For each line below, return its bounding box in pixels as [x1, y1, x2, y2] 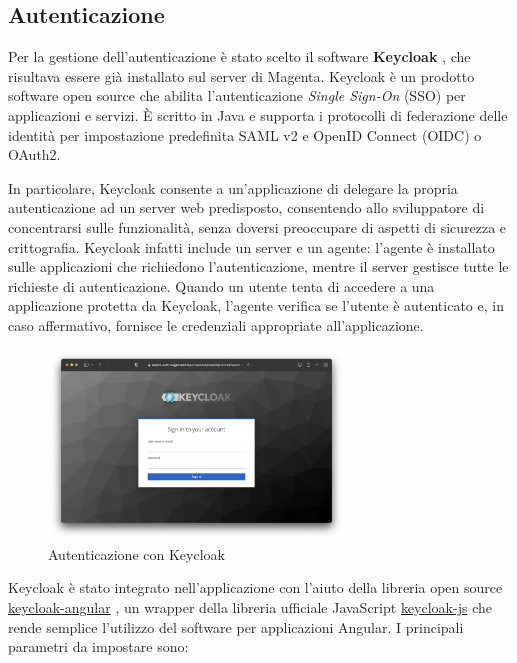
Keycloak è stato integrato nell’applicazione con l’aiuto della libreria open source [8, 577, 503, 598]
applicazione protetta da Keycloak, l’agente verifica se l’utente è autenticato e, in [8, 295, 504, 316]
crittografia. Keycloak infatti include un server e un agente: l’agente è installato [8, 236, 495, 257]
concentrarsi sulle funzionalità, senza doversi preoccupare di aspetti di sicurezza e [8, 216, 507, 237]
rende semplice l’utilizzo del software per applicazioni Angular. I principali [8, 616, 464, 637]
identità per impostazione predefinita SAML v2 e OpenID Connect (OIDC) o [8, 124, 482, 145]
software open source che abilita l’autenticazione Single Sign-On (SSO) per [8, 85, 466, 106]
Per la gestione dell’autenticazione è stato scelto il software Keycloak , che [8, 46, 471, 67]
